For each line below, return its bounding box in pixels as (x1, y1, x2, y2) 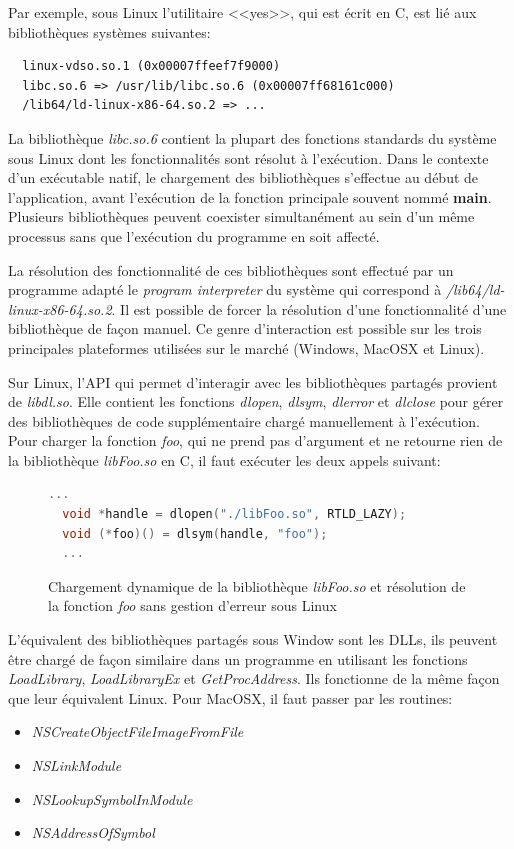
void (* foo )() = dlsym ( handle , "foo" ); (62, 526, 328, 541)
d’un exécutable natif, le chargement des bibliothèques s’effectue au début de (8, 167, 479, 188)
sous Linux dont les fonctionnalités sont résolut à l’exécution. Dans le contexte (8, 147, 489, 168)
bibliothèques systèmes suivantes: (8, 21, 211, 42)
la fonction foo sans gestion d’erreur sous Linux (48, 595, 337, 616)
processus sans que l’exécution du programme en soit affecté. (8, 225, 380, 246)
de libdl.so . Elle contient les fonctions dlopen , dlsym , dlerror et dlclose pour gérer (8, 391, 504, 412)
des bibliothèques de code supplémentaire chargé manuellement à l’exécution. (8, 410, 481, 431)
